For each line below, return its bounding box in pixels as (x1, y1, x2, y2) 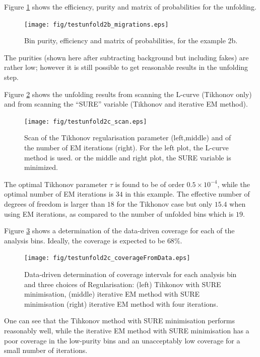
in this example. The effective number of (125, 189, 250, 199)
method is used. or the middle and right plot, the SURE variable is (24, 152, 231, 162)
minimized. (24, 162, 58, 172)
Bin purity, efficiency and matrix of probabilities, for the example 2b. (24, 35, 238, 46)
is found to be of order (115, 178, 184, 189)
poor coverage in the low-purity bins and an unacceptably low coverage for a (4, 335, 240, 345)
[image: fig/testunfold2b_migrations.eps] (24, 21, 169, 28)
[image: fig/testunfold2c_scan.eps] (24, 118, 147, 125)
